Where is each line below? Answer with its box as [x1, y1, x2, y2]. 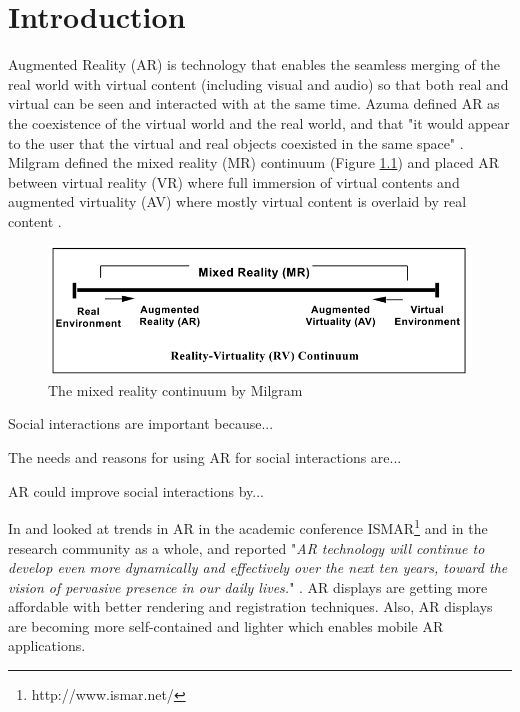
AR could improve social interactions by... [8, 480, 264, 501]
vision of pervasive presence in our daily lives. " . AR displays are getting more [8, 576, 488, 597]
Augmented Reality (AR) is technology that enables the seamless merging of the [8, 54, 500, 75]
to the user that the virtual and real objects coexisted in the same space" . [8, 132, 464, 153]
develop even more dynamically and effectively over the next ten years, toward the [8, 557, 508, 578]
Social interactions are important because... [8, 413, 274, 434]
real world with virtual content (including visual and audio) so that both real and [8, 73, 509, 94]
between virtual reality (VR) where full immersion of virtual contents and [8, 171, 460, 192]
